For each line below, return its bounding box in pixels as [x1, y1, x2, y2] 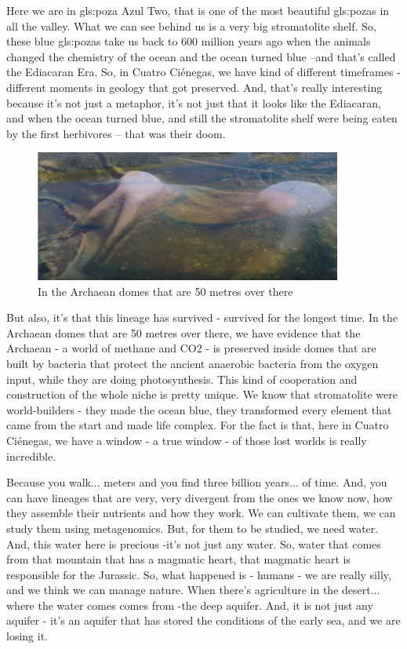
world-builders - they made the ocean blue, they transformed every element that [6, 401, 392, 417]
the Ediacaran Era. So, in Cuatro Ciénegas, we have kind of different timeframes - [6, 64, 401, 80]
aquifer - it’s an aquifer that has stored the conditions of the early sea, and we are [6, 612, 401, 629]
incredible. [6, 447, 56, 464]
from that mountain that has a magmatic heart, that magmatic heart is [6, 551, 351, 567]
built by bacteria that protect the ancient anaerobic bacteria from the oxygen [6, 355, 379, 371]
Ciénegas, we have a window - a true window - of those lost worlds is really [6, 432, 367, 448]
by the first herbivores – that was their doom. [6, 125, 226, 141]
